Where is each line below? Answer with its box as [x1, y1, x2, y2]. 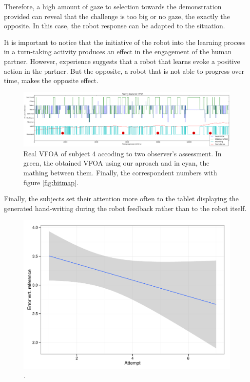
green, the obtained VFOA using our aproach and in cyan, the [23, 158, 210, 168]
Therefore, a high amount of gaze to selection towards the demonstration [4, 1, 222, 11]
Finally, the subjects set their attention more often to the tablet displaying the [4, 193, 239, 204]
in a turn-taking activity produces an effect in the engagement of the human [4, 46, 232, 57]
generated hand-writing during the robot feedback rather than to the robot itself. [4, 203, 247, 213]
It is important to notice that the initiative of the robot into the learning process [4, 37, 246, 47]
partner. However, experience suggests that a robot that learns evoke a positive [4, 56, 240, 66]
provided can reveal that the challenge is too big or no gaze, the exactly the [4, 11, 230, 21]
